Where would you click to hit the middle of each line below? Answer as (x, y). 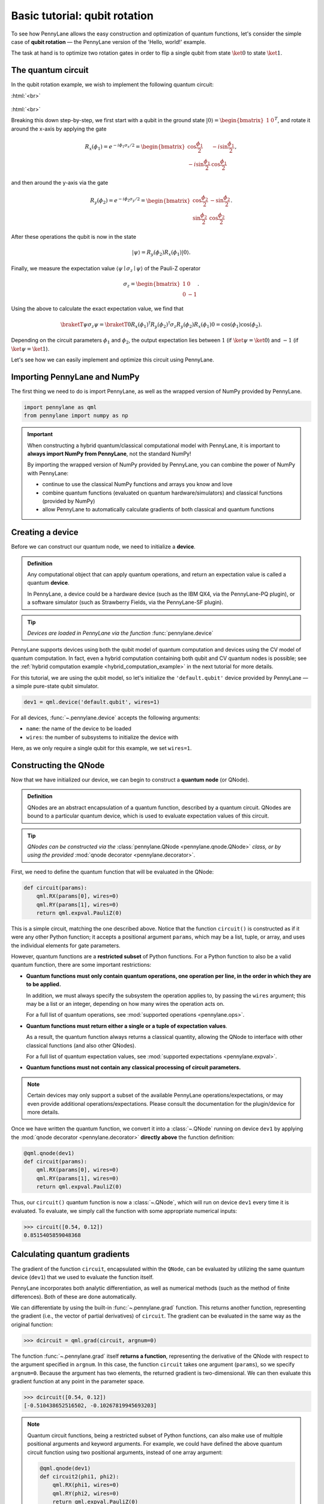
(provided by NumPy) (69, 501)
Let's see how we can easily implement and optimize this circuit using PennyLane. (112, 360)
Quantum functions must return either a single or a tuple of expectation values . (127, 1026)
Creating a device (45, 532)
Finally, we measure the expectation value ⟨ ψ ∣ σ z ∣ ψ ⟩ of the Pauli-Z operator (106, 269)
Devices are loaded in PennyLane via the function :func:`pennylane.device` (120, 633)
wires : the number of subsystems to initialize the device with (102, 737)
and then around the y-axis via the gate (60, 183)
